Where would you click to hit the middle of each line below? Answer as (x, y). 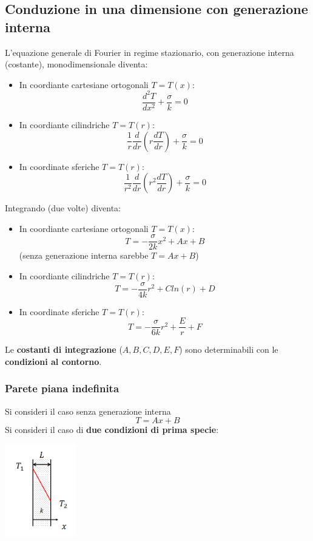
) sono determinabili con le (229, 349)
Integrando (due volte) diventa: (63, 208)
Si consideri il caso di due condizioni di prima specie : (112, 430)
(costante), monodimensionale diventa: (76, 64)
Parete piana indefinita (62, 388)
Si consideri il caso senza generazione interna (88, 411)
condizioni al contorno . (53, 361)
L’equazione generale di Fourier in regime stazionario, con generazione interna (150, 52)
